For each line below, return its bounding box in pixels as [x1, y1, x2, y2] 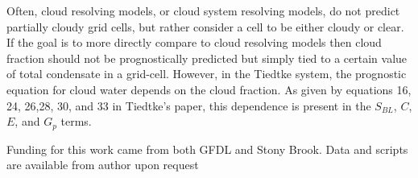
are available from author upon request [6, 156, 199, 173]
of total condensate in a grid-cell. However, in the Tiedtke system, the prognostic [6, 65, 407, 82]
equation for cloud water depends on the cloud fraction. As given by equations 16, [6, 81, 412, 97]
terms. [60, 113, 92, 130]
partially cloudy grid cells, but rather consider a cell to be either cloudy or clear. [6, 18, 404, 35]
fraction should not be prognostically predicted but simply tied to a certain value [6, 49, 408, 66]
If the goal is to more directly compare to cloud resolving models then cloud [6, 34, 382, 51]
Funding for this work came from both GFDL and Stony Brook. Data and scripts [6, 140, 408, 157]
